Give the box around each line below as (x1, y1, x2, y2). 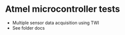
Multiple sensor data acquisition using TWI (12, 20, 99, 26)
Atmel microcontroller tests (5, 3, 120, 15)
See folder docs (12, 25, 45, 31)
